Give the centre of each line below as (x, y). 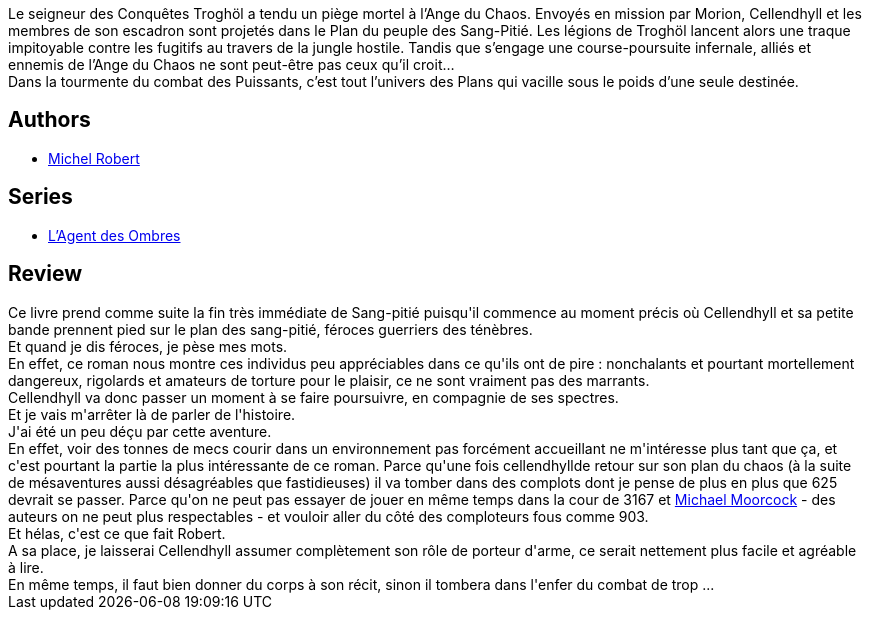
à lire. (26, 567)
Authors (49, 120)
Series (40, 197)
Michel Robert (94, 158)
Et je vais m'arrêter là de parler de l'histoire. (152, 414)
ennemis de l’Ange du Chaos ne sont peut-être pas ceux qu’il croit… (231, 64)
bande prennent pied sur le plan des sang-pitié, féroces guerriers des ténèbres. (270, 329)
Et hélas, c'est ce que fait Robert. (117, 533)
